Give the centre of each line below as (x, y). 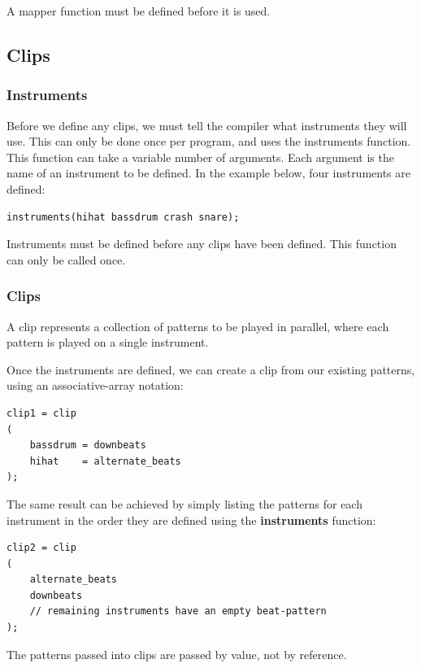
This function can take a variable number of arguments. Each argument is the (200, 157)
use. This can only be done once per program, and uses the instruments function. (209, 141)
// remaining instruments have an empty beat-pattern (178, 611)
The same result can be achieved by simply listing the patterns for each (184, 503)
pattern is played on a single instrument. (108, 342)
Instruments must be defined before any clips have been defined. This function (202, 244)
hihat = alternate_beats (105, 461)
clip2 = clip (41, 548)
